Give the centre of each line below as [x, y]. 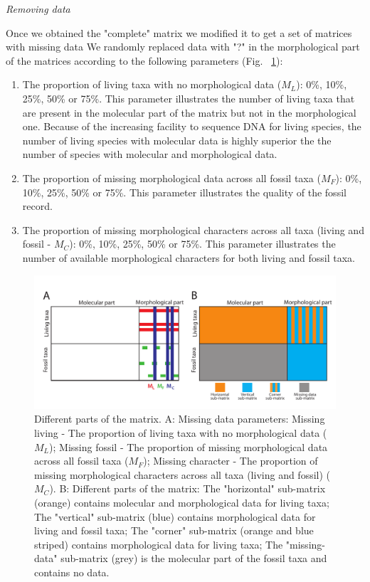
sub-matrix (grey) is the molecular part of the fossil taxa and [194, 558]
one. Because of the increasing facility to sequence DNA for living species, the [192, 126]
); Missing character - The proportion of [231, 461]
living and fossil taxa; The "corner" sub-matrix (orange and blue [174, 530]
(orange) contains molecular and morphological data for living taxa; [182, 503]
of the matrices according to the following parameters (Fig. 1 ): [144, 60]
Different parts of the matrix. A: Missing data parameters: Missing [180, 419]
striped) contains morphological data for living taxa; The [159, 544]
